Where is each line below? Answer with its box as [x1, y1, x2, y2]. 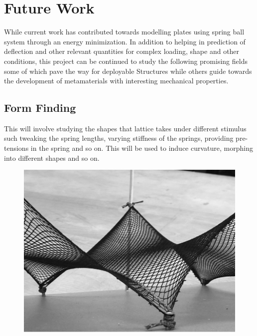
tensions [4, 143, 29, 153]
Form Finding [4, 100, 76, 115]
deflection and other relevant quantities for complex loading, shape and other [4, 46, 240, 56]
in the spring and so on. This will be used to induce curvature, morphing [30, 143, 253, 153]
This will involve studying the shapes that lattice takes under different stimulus [4, 123, 247, 133]
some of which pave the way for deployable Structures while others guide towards [4, 65, 252, 76]
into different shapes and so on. [4, 152, 100, 163]
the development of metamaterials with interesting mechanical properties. [4, 75, 229, 86]
